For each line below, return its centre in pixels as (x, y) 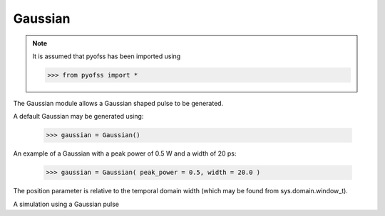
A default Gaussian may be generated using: (78, 117)
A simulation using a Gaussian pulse (66, 204)
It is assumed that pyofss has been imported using (107, 56)
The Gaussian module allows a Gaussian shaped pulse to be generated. (118, 103)
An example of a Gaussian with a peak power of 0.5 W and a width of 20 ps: (125, 153)
